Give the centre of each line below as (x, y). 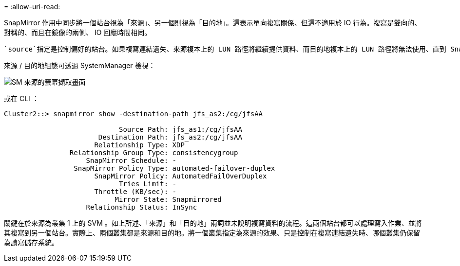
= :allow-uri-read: (32, 7)
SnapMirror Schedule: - (131, 160)
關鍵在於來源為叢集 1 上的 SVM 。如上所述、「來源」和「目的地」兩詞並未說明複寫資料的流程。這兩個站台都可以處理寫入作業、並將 (213, 223)
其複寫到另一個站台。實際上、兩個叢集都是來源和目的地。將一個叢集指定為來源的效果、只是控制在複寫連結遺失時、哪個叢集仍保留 (212, 233)
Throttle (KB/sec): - (135, 192)
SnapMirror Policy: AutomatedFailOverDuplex (181, 176)
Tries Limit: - (148, 184)
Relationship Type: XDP (139, 145)
